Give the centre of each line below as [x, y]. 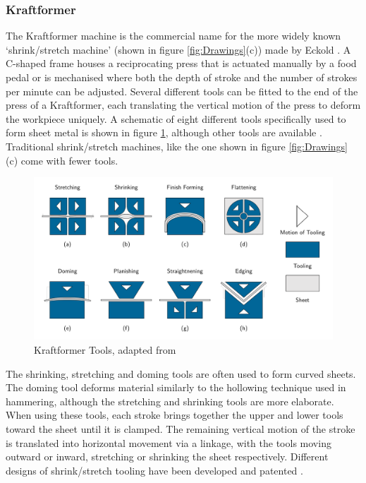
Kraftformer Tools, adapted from [105, 349]
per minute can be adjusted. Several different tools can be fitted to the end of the [182, 91]
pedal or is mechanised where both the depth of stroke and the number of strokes [182, 77]
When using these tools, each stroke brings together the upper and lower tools [175, 415]
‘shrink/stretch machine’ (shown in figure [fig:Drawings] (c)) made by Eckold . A [178, 49]
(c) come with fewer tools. [62, 160]
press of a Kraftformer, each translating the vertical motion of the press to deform [183, 105]
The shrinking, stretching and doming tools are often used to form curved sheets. [181, 373]
